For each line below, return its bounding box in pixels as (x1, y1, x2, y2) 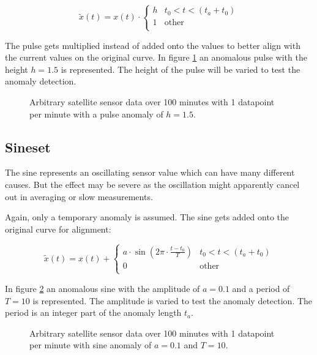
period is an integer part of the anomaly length (5, 306, 182, 319)
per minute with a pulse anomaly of (29, 107, 163, 120)
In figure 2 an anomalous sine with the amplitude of (5, 282, 200, 294)
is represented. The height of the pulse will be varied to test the (61, 62, 300, 75)
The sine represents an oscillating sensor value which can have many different (5, 166, 295, 179)
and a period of (232, 282, 290, 294)
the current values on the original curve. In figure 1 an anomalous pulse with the (5, 51, 307, 64)
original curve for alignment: (5, 222, 111, 235)
